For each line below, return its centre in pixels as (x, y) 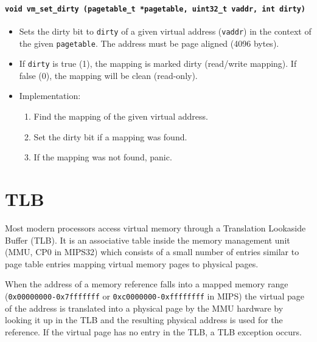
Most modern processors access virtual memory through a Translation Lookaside (155, 227)
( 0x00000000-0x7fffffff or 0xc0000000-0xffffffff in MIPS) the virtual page (155, 296)
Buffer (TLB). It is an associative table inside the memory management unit (148, 240)
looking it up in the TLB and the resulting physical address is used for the (144, 320)
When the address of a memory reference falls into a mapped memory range (147, 284)
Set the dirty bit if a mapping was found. (110, 136)
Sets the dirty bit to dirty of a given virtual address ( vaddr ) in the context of (165, 31)
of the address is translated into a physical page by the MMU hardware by (144, 308)
